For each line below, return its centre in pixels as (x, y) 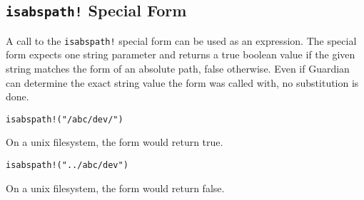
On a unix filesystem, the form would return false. (115, 188)
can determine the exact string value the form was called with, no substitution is (182, 82)
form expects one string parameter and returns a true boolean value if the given (181, 54)
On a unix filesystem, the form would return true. (115, 142)
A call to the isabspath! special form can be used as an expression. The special (181, 40)
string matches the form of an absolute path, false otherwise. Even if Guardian (178, 69)
